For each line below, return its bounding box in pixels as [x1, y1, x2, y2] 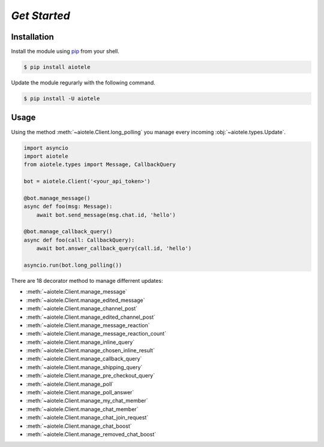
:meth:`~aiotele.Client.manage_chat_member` [26, 405, 139, 413]
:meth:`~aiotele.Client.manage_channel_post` [26, 305, 138, 312]
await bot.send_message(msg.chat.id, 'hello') [36, 212, 176, 218]
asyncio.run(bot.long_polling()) [23, 261, 122, 268]
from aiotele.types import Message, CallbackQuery [23, 161, 176, 168]
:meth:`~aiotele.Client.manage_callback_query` [26, 355, 142, 363]
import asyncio [23, 144, 68, 151]
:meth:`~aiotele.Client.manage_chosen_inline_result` [26, 347, 155, 354]
